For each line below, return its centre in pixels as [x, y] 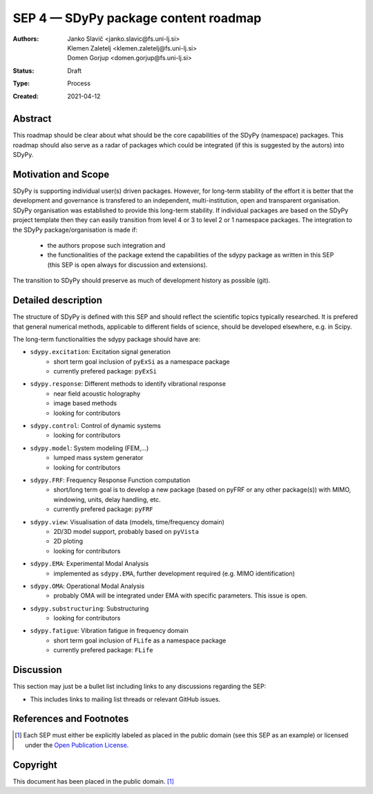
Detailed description [58, 301]
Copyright [35, 765]
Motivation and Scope [61, 174]
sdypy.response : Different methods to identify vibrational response [128, 384]
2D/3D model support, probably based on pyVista [126, 531]
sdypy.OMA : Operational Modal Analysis [87, 586]
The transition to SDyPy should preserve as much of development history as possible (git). [142, 281]
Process [79, 84]
